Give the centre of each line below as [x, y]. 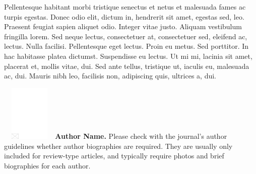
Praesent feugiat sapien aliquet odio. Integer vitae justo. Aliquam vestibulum [123, 26]
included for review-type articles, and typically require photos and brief [114, 156]
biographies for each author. [47, 165]
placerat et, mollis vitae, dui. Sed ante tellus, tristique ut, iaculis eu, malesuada [127, 66]
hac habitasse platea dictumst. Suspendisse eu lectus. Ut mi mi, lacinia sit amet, [128, 56]
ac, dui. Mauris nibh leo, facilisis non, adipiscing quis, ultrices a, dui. [110, 76]
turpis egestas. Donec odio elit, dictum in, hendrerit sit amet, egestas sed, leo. [124, 16]
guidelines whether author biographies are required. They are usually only [118, 146]
